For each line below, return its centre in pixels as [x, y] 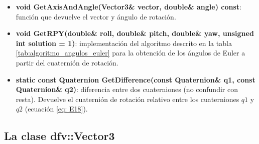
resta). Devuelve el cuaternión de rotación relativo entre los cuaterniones [127, 99]
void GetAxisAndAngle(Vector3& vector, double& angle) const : [128, 6]
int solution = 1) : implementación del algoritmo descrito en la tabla [124, 43]
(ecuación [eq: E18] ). [56, 109]
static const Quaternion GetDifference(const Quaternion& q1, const [136, 79]
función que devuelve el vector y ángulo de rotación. [96, 16]
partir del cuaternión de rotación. [67, 62]
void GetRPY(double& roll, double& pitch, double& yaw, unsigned [135, 33]
